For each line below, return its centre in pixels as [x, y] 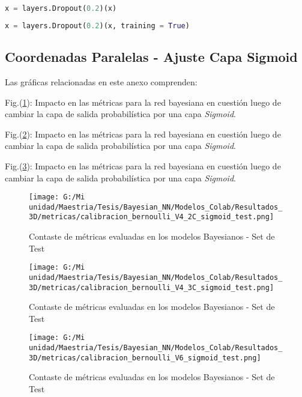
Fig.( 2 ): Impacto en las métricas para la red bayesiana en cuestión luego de [143, 134]
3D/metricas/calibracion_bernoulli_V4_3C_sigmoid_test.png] [152, 287]
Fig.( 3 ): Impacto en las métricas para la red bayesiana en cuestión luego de [143, 165]
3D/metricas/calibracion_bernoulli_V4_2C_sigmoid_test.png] [152, 217]
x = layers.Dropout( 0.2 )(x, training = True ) [97, 26]
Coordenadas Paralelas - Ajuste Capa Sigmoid [151, 57]
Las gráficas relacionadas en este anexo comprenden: [101, 81]
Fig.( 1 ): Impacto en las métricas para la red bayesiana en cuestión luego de [143, 102]
